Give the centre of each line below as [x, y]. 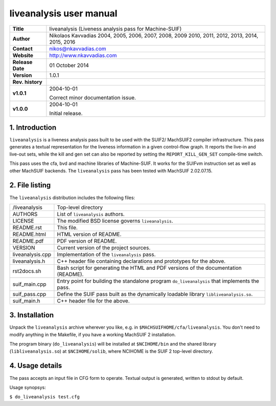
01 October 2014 [69, 65]
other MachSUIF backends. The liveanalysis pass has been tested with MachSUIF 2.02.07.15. [111, 170]
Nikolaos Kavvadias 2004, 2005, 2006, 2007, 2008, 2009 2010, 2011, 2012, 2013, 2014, [154, 35]
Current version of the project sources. [104, 247]
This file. [67, 227]
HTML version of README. [89, 234]
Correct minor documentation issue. [93, 97]
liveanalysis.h [29, 261]
